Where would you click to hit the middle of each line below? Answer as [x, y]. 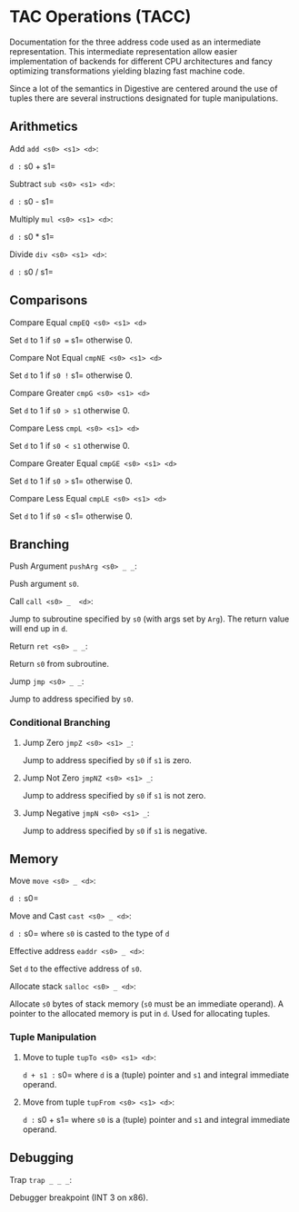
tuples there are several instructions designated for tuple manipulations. [144, 98]
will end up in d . [39, 629]
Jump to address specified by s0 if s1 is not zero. [114, 795]
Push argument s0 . [45, 584]
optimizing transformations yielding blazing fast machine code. [127, 71]
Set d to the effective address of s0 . [76, 969]
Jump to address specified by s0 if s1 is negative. [115, 830]
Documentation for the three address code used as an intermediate [135, 42]
